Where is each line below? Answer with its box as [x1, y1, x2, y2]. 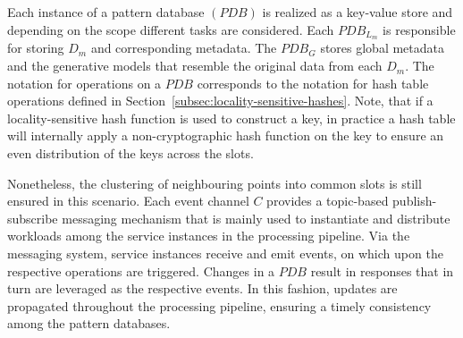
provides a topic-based [266, 191, 389, 210]
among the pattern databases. [7, 314, 171, 333]
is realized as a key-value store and [262, 3, 453, 21]
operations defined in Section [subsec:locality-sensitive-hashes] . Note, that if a [7, 91, 434, 110]
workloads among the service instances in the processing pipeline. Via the [7, 226, 410, 245]
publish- [392, 191, 437, 210]
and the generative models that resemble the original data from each [7, 56, 383, 75]
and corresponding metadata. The [90, 38, 277, 57]
